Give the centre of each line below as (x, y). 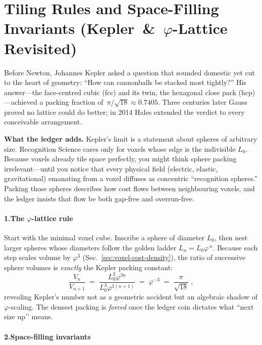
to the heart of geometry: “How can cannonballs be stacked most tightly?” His (125, 82)
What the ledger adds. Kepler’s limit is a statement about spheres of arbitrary (131, 139)
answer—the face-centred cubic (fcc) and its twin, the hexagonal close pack (120, 92)
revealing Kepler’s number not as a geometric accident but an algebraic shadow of (131, 297)
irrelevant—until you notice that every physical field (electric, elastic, (111, 168)
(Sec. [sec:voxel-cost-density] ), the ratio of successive (164, 257)
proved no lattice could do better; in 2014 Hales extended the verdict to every (124, 112)
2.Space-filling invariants (47, 336)
